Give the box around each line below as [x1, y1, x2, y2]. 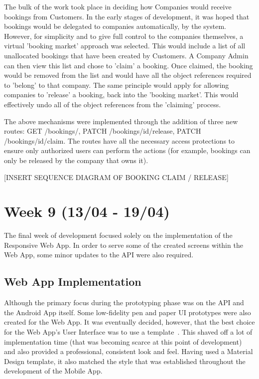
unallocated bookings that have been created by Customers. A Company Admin [4, 50, 249, 60]
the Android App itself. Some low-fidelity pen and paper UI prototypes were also [4, 307, 251, 317]
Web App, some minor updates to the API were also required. [4, 249, 194, 260]
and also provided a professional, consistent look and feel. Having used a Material [4, 346, 253, 357]
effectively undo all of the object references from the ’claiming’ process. [4, 99, 221, 109]
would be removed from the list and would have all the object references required [4, 70, 252, 80]
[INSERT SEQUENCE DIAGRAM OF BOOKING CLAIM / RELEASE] [4, 172, 229, 182]
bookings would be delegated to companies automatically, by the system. [4, 21, 226, 31]
